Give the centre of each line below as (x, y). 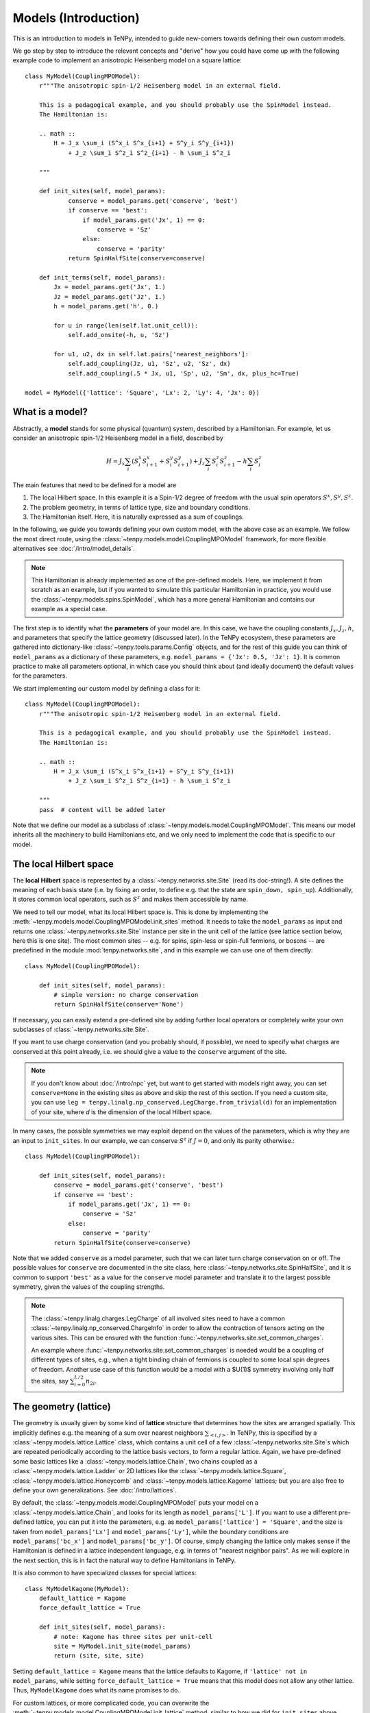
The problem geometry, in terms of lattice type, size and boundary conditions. (140, 507)
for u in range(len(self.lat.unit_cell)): (126, 325)
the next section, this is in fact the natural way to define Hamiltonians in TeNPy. (124, 1560)
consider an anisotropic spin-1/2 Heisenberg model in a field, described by (118, 438)
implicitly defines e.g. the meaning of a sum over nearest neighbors (108, 1433)
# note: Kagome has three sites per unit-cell (133, 1637)
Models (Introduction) (76, 18)
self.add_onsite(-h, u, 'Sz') (119, 335)
